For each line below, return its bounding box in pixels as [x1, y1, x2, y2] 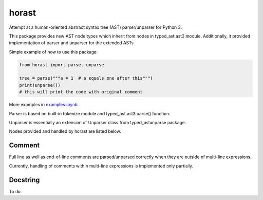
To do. [9, 188, 22, 194]
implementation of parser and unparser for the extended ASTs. [9, 40, 135, 46]
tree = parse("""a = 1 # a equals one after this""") [19, 75, 153, 81]
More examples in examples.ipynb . [9, 102, 79, 108]
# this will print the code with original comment [19, 89, 143, 95]
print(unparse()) [19, 82, 61, 88]
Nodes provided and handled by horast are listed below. [9, 128, 121, 134]
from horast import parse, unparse [19, 62, 104, 68]
